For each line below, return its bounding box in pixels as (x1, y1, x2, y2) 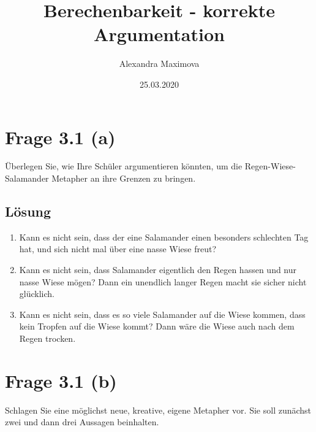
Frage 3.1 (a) (5, 124, 116, 149)
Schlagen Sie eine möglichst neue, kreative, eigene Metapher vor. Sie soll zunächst (5, 403, 312, 416)
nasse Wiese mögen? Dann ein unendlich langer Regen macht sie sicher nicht (19, 275, 307, 288)
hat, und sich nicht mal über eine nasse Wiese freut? (19, 242, 216, 255)
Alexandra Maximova (119, 57, 200, 70)
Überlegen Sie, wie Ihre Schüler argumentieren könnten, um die (5, 160, 243, 172)
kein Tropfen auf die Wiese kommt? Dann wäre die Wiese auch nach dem (19, 320, 295, 333)
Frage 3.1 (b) (5, 368, 117, 393)
